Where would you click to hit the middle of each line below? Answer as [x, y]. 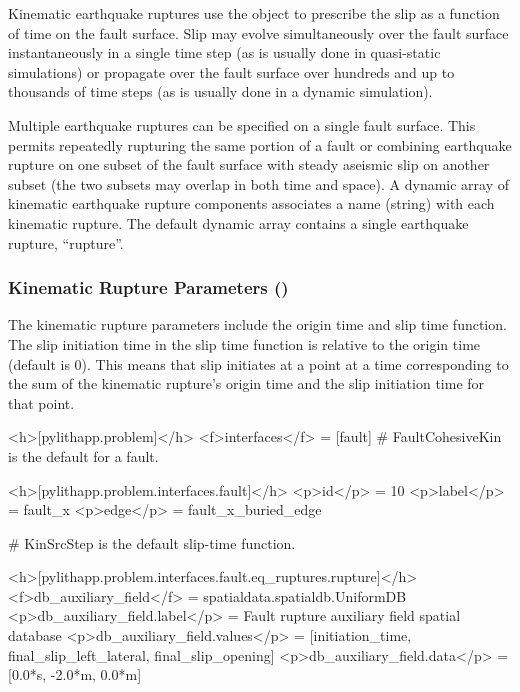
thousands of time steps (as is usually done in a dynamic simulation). [220, 91]
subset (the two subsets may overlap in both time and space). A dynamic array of [259, 183]
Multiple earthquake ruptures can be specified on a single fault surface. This [242, 124]
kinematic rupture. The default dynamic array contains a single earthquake [238, 222]
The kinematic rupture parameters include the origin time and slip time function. [257, 324]
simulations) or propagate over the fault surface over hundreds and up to [231, 71]
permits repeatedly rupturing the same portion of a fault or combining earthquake [260, 144]
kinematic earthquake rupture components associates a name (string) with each [251, 203]
